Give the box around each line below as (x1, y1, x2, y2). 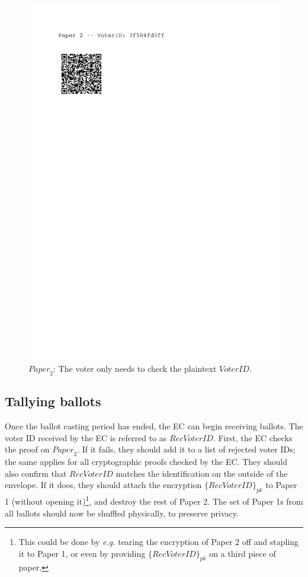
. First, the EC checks (213, 431, 293, 444)
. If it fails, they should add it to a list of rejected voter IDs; (77, 443, 296, 455)
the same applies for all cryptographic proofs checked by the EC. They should (5, 455, 288, 468)
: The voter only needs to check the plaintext (53, 362, 217, 375)
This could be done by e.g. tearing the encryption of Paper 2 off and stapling (18, 535, 299, 548)
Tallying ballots (5, 392, 101, 410)
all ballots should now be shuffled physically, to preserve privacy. (5, 506, 239, 519)
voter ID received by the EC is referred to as (5, 431, 167, 444)
